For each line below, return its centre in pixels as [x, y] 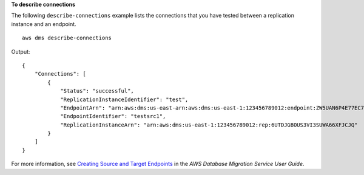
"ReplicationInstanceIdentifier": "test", [124, 99]
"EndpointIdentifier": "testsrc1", [113, 116]
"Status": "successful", [97, 91]
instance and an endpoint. [44, 24]
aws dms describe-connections [67, 38]
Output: [21, 51]
